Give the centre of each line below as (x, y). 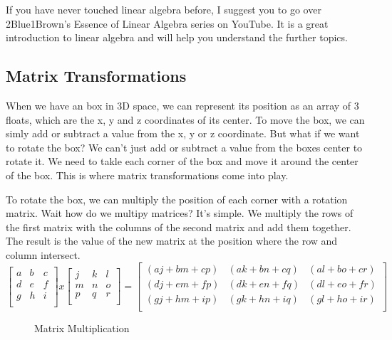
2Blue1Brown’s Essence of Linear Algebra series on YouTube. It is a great (167, 23)
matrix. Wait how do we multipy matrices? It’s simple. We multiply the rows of (180, 213)
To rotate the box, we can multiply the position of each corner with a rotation (177, 199)
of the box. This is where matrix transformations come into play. (147, 175)
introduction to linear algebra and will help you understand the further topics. (177, 37)
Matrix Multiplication (82, 328)
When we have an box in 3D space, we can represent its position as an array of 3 (182, 105)
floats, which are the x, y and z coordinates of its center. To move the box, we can (185, 119)
